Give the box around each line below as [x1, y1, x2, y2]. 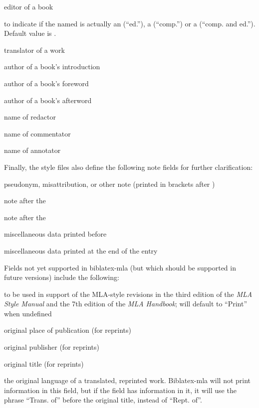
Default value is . [4, 28, 56, 38]
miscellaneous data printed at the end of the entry [4, 245, 158, 256]
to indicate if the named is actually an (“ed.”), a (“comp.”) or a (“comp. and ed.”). [4, 18, 256, 28]
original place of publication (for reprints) [4, 325, 132, 335]
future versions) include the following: [4, 272, 119, 282]
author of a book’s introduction [4, 61, 100, 72]
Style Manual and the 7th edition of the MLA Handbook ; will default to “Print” [4, 298, 248, 309]
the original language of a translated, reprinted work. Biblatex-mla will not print [4, 375, 251, 386]
